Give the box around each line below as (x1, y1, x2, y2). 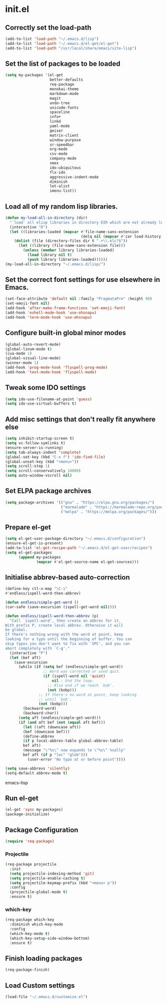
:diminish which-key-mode (9, 922, 64, 927)
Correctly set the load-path (5, 23, 91, 32)
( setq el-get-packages (5, 550, 52, 555)
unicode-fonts (49, 105, 79, 110)
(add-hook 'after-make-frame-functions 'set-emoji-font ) (5, 306, 126, 311)
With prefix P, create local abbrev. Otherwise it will (5, 623, 123, 628)
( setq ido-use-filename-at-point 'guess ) (5, 397, 92, 402)
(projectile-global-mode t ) (9, 890, 68, 894)
